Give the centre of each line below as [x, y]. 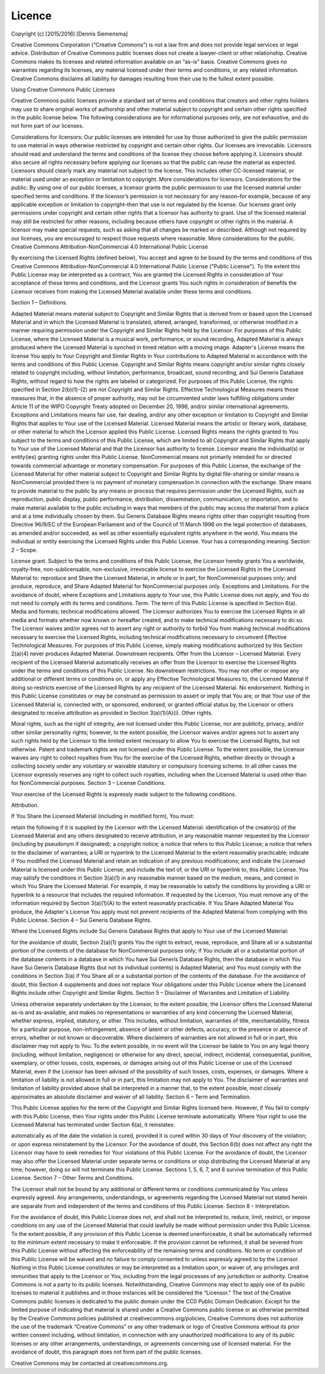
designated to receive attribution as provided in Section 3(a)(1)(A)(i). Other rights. [112, 713]
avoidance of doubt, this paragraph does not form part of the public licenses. [107, 1352]
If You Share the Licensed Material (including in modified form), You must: [103, 816]
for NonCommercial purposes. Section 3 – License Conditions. [88, 783]
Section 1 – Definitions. [39, 303]
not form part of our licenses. [48, 126]
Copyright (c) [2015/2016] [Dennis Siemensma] [70, 34]
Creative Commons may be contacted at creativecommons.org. [90, 1363]
